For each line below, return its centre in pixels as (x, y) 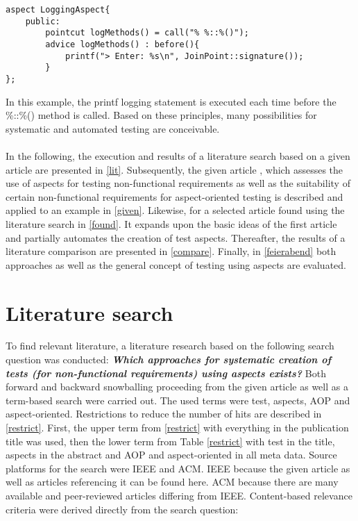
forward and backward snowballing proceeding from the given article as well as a (177, 387)
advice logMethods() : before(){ (122, 44)
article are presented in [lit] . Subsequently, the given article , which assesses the (174, 169)
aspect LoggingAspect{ (58, 10)
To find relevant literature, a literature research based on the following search (170, 346)
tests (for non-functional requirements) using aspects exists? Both (166, 373)
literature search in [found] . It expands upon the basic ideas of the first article (171, 223)
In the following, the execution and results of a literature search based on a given (178, 155)
